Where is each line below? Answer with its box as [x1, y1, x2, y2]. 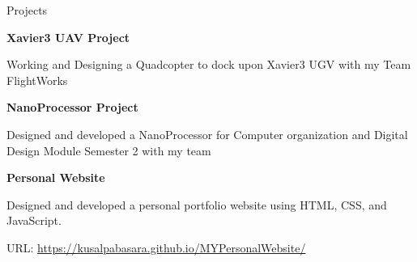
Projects [6, 2, 48, 18]
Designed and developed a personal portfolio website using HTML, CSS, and [6, 196, 387, 213]
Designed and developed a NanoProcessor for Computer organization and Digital [6, 125, 408, 142]
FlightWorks [6, 71, 68, 88]
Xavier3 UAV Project [6, 28, 130, 45]
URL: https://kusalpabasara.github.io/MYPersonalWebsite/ [6, 239, 306, 256]
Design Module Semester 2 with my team [6, 142, 211, 158]
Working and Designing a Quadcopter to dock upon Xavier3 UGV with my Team [6, 56, 411, 73]
